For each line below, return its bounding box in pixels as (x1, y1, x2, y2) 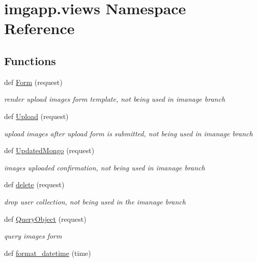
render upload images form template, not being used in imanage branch (4, 94, 225, 104)
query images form (4, 230, 62, 241)
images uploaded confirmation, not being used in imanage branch (4, 162, 205, 172)
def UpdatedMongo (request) (4, 145, 95, 156)
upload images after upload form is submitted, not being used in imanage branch (4, 128, 253, 138)
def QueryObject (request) (4, 213, 87, 224)
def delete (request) (4, 179, 65, 190)
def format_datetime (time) (4, 247, 91, 258)
